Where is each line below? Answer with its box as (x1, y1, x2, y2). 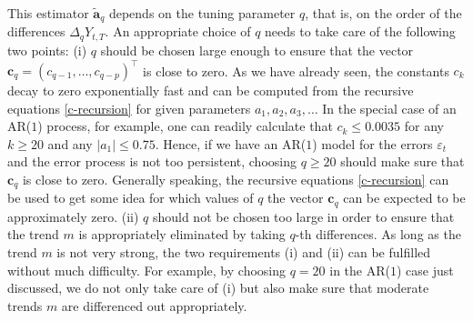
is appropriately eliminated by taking (78, 225, 286, 244)
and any (47, 134, 93, 153)
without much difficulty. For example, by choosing (7, 260, 286, 279)
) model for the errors (312, 134, 433, 153)
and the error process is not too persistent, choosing (7, 152, 297, 171)
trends (7, 296, 43, 315)
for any (404, 116, 444, 135)
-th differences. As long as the (295, 225, 461, 244)
